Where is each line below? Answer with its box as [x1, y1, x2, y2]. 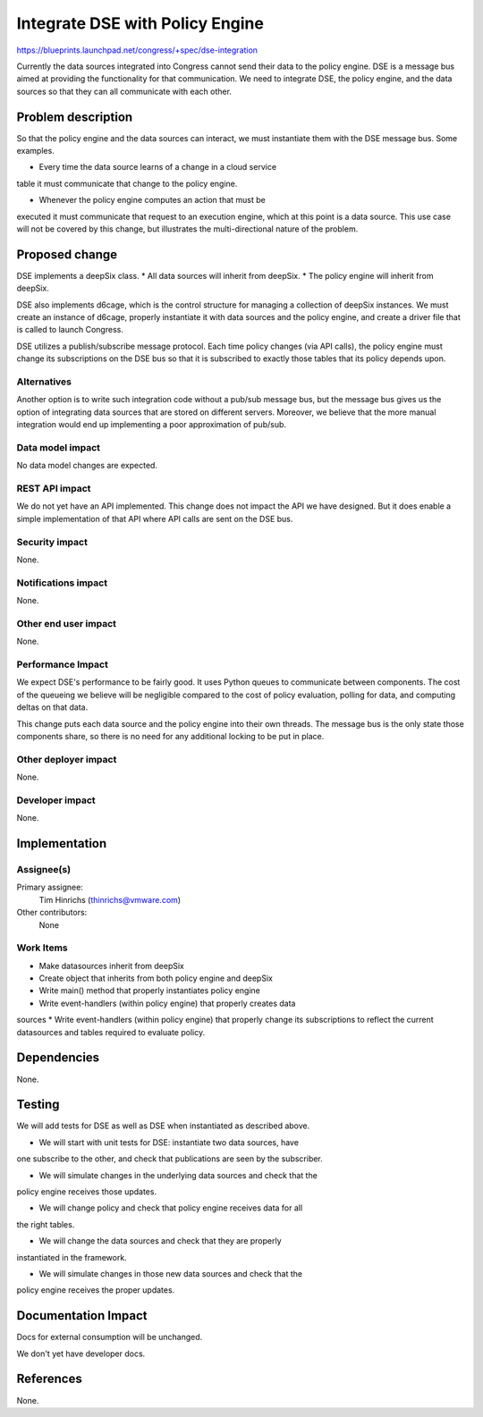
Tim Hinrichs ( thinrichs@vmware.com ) [38, 894, 182, 905]
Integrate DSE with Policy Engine [16, 13, 264, 33]
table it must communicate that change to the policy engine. [16, 178, 238, 189]
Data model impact [16, 441, 101, 453]
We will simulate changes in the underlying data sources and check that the [38, 1169, 318, 1180]
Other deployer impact [16, 753, 117, 765]
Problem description [16, 109, 133, 124]
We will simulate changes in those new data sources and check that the [38, 1268, 303, 1278]
